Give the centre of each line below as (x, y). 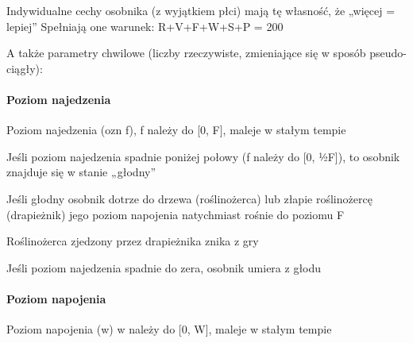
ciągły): (25, 68)
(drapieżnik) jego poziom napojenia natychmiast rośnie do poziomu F (176, 214)
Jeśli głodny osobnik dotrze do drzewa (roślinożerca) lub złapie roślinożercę (189, 198)
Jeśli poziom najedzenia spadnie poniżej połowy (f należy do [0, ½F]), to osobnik (203, 156)
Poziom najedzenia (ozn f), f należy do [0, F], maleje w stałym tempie (176, 130)
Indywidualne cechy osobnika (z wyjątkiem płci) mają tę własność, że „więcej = (201, 10)
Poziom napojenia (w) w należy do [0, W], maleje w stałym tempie (169, 329)
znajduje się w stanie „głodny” (81, 172)
